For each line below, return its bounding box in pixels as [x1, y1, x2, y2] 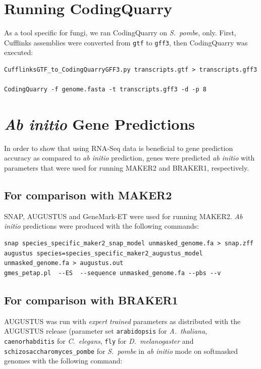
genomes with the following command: [4, 355, 123, 366]
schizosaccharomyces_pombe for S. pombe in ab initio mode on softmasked [4, 345, 238, 356]
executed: [4, 47, 33, 58]
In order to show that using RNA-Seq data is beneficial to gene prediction [4, 142, 233, 153]
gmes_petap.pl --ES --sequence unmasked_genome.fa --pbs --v [4, 269, 221, 277]
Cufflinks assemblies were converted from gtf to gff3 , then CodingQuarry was [4, 37, 248, 47]
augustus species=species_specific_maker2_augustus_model [4, 249, 203, 257]
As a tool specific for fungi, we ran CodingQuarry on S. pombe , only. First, [4, 27, 236, 38]
